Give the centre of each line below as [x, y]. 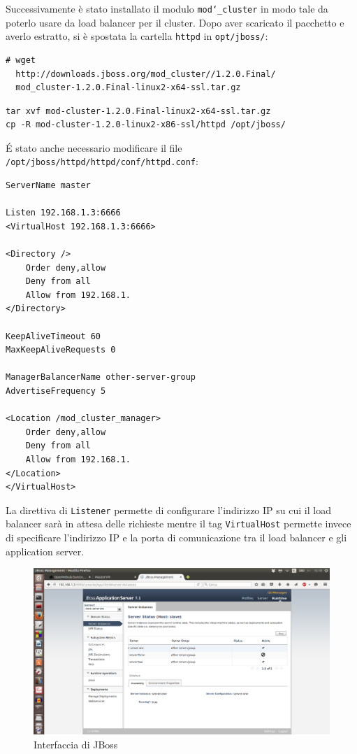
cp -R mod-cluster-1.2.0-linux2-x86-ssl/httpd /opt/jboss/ [146, 125]
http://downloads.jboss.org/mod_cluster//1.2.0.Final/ [146, 74]
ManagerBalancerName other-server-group [101, 377]
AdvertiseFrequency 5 [56, 391]
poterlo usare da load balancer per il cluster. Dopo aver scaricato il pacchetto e [175, 22]
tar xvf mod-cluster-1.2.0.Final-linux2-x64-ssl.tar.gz [138, 111]
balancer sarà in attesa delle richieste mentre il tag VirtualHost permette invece [178, 524]
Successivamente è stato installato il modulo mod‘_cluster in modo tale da [167, 8]
